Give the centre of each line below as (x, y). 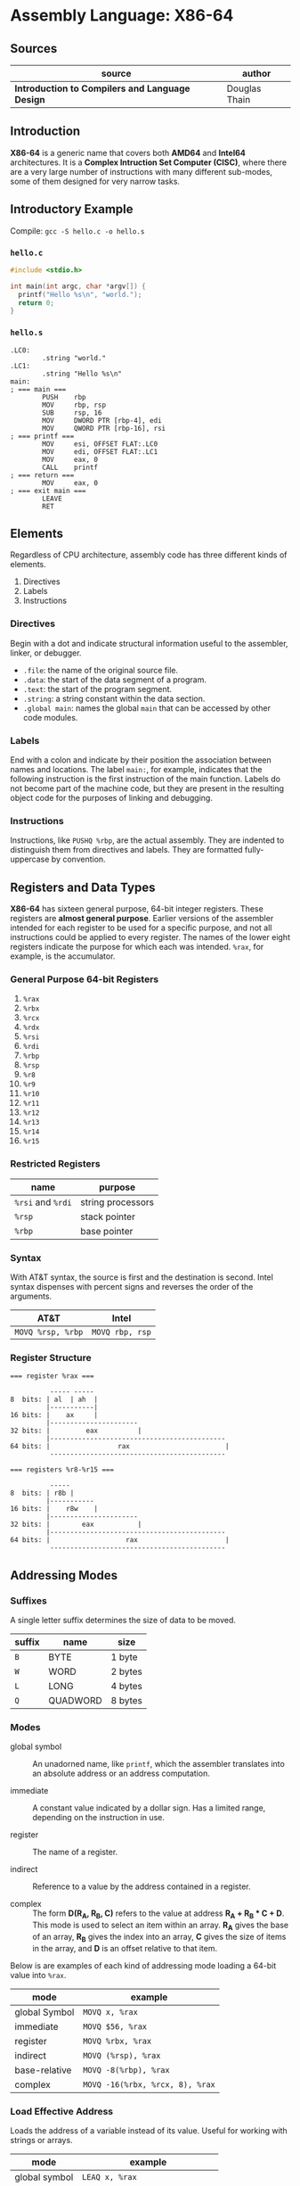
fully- (254, 850)
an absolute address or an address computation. (121, 1774)
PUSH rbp (65, 397)
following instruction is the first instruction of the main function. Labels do (146, 779)
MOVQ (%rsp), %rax (122, 2055)
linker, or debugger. (46, 653)
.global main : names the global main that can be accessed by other (146, 708)
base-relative (43, 2070)
